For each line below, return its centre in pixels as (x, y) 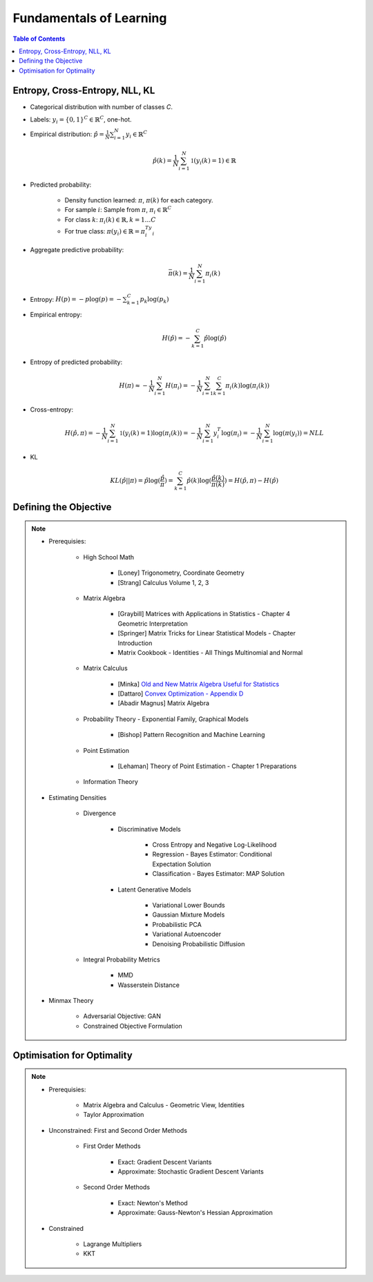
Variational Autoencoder (186, 934)
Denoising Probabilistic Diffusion (199, 944)
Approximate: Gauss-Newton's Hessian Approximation (195, 1213)
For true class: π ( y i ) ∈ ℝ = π (105, 232)
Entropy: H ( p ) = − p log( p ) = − (76, 299)
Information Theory (111, 782)
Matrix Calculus (105, 668)
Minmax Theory (71, 1001)
